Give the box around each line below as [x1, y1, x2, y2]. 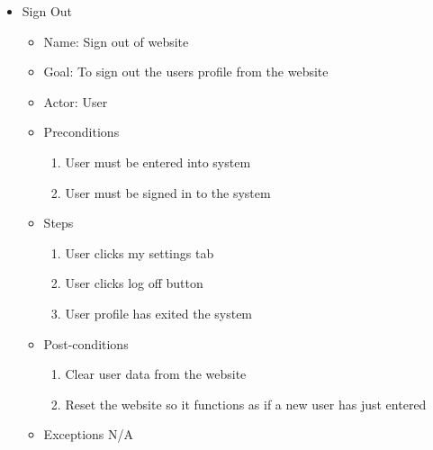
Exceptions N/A [43, 425, 134, 444]
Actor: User [43, 92, 108, 111]
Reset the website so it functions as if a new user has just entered [65, 394, 427, 413]
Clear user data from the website [65, 364, 247, 383]
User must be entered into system [65, 152, 251, 171]
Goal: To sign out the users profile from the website [43, 62, 329, 81]
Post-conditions [43, 334, 129, 353]
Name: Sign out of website [43, 31, 189, 50]
